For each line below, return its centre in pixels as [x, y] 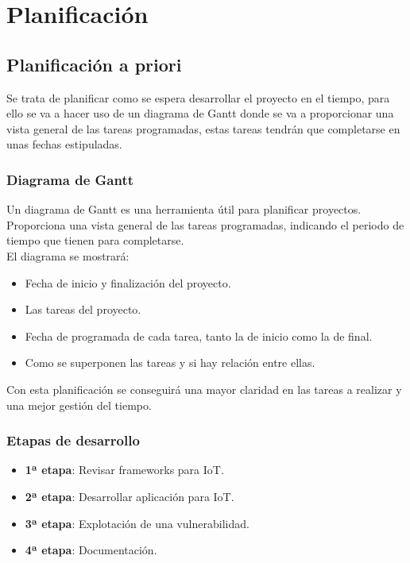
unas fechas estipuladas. [64, 144]
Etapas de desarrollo [73, 440]
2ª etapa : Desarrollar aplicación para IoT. [130, 496]
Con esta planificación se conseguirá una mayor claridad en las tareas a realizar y [204, 389]
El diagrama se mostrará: [68, 255]
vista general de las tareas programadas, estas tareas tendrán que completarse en [203, 128]
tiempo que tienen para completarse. [95, 240]
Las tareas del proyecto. [83, 309]
